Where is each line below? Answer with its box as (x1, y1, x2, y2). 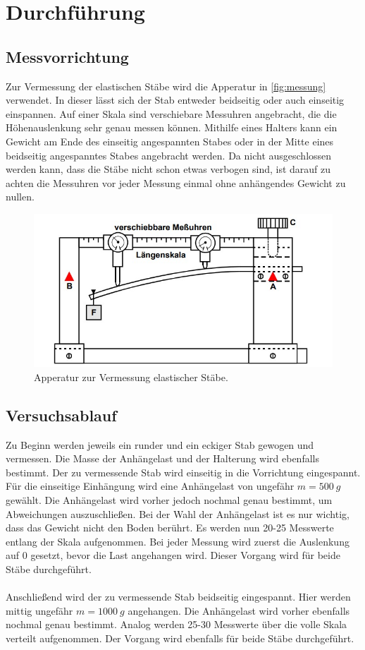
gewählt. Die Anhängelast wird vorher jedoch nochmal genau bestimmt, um (6, 492, 333, 507)
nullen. (6, 189, 35, 204)
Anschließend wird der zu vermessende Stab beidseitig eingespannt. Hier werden (6, 589, 351, 604)
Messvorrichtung (6, 45, 129, 67)
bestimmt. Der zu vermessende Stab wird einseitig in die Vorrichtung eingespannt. (6, 464, 361, 479)
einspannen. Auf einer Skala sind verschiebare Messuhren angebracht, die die (6, 106, 337, 121)
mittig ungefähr (6, 603, 73, 618)
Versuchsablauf (6, 404, 117, 426)
